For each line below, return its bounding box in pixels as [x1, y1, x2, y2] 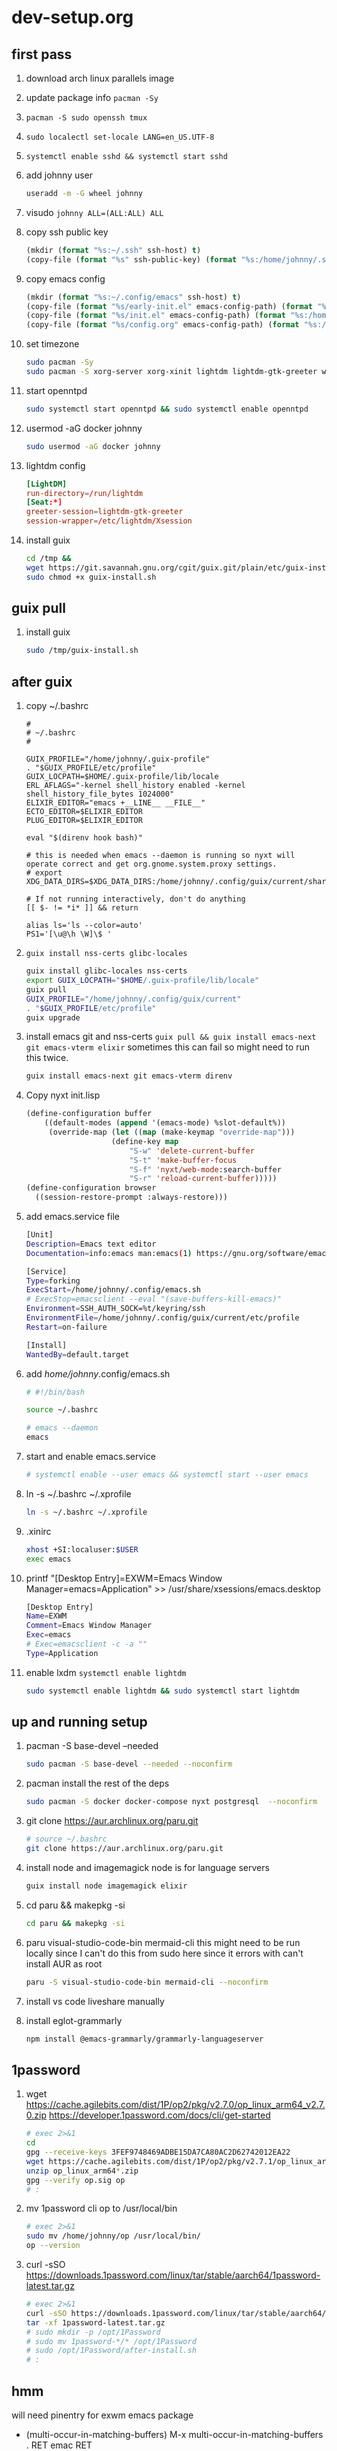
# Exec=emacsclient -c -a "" [25, 1639, 148, 1649]
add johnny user [25, 169, 94, 181]
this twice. [25, 1052, 69, 1064]
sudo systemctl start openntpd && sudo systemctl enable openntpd [25, 404, 309, 414]
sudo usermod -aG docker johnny [25, 441, 161, 451]
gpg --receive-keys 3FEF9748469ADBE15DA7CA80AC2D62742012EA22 [25, 2147, 291, 2157]
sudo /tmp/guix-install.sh [25, 646, 139, 656]
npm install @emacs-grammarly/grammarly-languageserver [25, 2034, 264, 2044]
